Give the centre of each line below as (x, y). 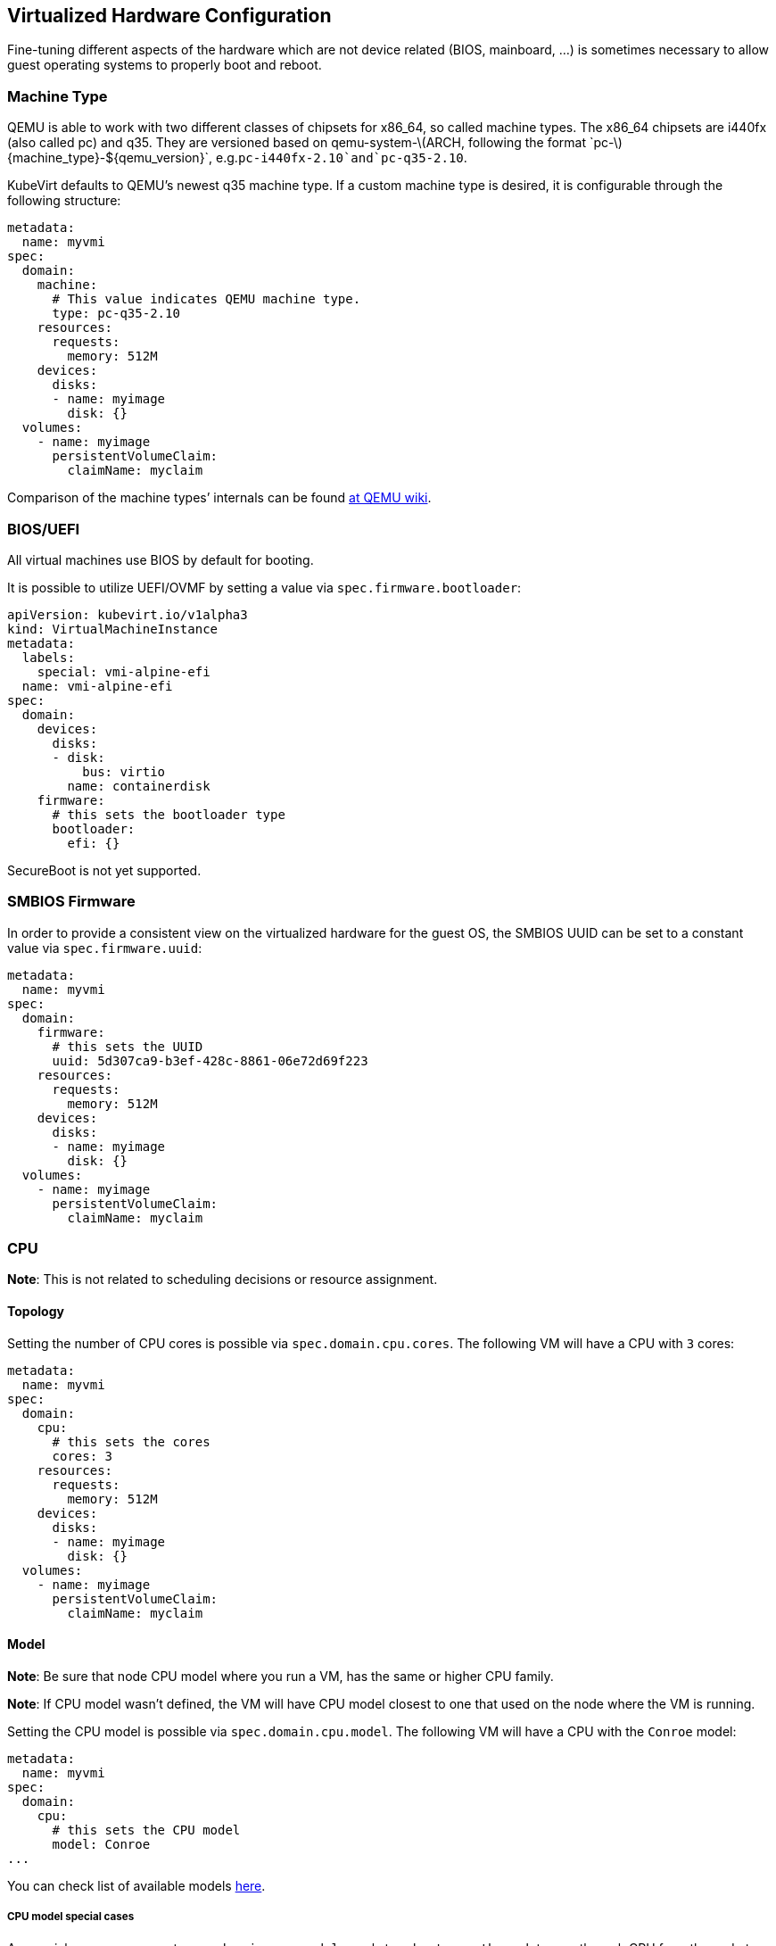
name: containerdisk (139, 786)
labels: (48, 657)
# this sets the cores (131, 1441)
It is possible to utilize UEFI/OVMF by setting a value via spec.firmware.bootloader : (264, 587)
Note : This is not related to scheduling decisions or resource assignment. (223, 1279)
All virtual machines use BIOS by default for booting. (161, 559)
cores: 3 (83, 1456)
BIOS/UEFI (44, 529)
